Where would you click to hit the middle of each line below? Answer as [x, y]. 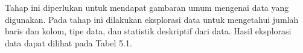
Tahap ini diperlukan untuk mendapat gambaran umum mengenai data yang [147, 7]
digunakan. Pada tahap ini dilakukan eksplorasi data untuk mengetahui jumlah [152, 19]
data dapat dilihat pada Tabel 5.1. [69, 42]
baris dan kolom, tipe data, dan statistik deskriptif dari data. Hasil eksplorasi [148, 31]
